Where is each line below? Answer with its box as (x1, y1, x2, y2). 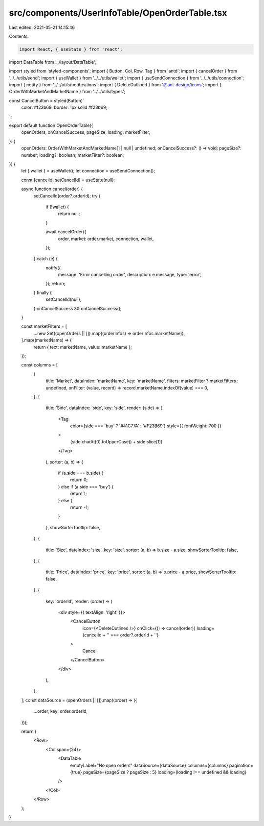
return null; (58, 211, 80, 217)
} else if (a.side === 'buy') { (58, 484, 114, 489)
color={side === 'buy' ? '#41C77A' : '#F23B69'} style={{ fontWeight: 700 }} (70, 423, 222, 429)
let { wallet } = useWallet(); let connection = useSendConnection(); (21, 168, 155, 174)
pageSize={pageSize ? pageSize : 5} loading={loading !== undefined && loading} (83, 769, 247, 775)
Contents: (9, 33, 29, 39)
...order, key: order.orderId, (33, 708, 88, 714)
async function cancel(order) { (21, 186, 83, 192)
